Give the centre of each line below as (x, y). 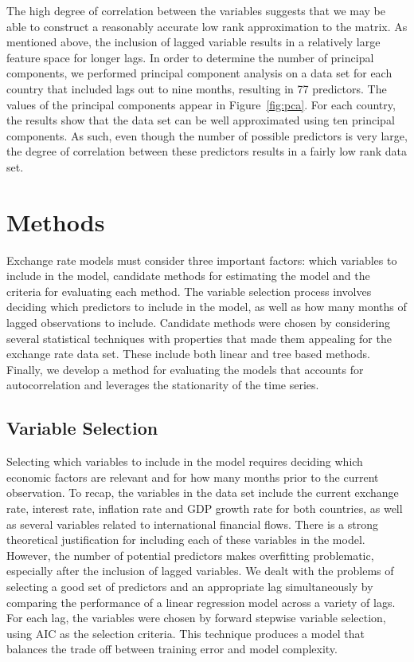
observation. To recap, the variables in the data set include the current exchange (203, 493)
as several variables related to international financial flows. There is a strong (192, 524)
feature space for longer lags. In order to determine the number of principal (190, 57)
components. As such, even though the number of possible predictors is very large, (207, 135)
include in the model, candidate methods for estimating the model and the (188, 276)
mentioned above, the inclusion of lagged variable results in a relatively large (193, 42)
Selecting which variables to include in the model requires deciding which (185, 461)
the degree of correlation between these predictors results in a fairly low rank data (207, 151)
